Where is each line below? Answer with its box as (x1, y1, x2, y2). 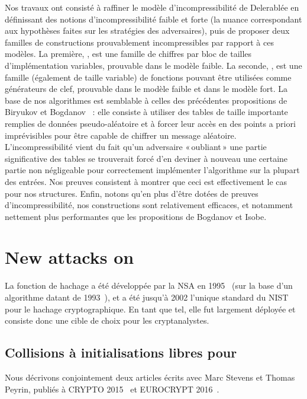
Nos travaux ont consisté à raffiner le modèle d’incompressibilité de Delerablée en (5, 1, 299, 13)
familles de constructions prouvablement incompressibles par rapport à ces (5, 36, 274, 48)
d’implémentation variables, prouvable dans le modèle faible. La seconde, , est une (5, 59, 302, 71)
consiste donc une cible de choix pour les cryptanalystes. (5, 314, 209, 327)
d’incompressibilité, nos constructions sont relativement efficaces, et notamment (5, 199, 293, 211)
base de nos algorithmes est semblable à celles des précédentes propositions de (5, 94, 287, 106)
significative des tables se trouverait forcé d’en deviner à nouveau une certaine (5, 152, 288, 164)
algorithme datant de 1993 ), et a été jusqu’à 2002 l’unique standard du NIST (5, 291, 289, 303)
